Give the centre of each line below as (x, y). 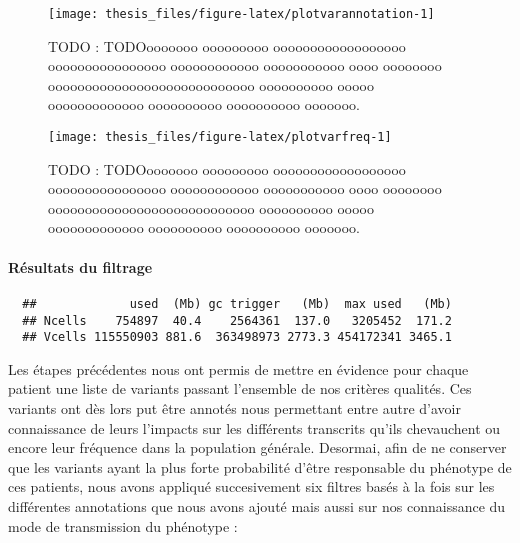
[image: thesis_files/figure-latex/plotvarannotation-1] (241, 14)
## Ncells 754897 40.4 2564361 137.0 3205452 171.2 (237, 320)
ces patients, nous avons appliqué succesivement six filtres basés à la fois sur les (251, 486)
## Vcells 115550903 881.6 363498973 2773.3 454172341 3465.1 (237, 337)
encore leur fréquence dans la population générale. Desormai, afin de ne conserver (257, 447)
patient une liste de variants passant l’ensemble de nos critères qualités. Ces (240, 388)
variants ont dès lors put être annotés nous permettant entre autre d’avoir (234, 408)
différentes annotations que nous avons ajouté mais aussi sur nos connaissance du (257, 505)
